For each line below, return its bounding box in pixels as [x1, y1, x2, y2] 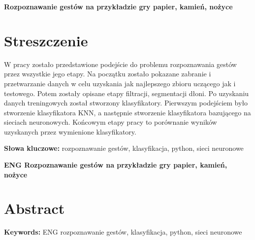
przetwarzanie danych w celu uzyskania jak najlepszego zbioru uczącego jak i [4, 78, 236, 88]
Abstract [4, 198, 65, 218]
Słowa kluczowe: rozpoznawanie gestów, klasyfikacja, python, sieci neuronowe [4, 143, 244, 153]
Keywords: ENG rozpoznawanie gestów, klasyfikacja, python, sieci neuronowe [4, 227, 242, 237]
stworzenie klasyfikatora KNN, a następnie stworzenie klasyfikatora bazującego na [4, 107, 251, 117]
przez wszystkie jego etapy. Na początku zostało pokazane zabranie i [4, 69, 211, 79]
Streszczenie [4, 30, 88, 50]
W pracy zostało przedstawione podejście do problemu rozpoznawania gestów [4, 59, 237, 69]
